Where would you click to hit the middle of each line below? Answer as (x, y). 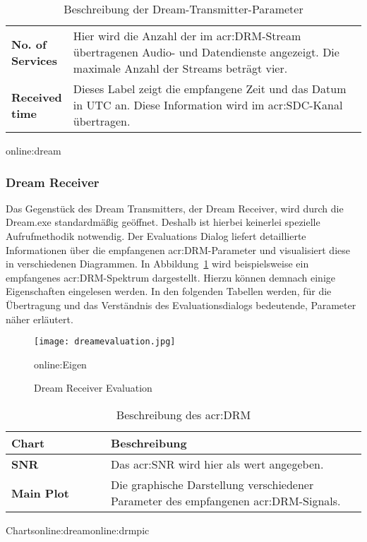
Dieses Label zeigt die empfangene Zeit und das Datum (210, 89)
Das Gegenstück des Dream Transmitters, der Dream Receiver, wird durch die (175, 208)
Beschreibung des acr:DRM (183, 415)
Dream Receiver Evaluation (93, 388)
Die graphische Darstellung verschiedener (212, 484)
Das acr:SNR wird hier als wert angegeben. (217, 464)
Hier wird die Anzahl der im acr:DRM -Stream (187, 36)
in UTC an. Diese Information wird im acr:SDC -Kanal (208, 105)
